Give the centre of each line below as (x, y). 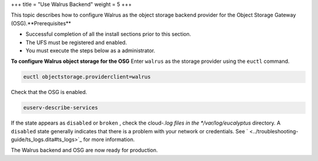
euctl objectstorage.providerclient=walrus (87, 77)
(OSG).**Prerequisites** (41, 23)
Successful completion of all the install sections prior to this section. (108, 34)
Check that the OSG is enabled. (49, 92)
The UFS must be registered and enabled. (76, 42)
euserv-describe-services (61, 108)
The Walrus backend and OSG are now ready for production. (85, 150)
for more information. (109, 140)
